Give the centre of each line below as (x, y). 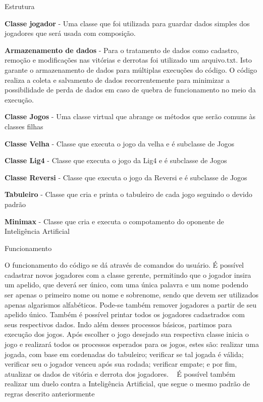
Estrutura (20, 6)
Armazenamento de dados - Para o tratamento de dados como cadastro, (122, 50)
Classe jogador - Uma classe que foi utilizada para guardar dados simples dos (127, 23)
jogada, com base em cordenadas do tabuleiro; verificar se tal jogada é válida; (124, 354)
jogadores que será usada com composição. (70, 33)
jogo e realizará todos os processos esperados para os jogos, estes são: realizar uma (132, 344)
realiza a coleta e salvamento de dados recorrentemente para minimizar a (117, 80)
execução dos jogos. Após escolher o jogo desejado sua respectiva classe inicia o (127, 334)
